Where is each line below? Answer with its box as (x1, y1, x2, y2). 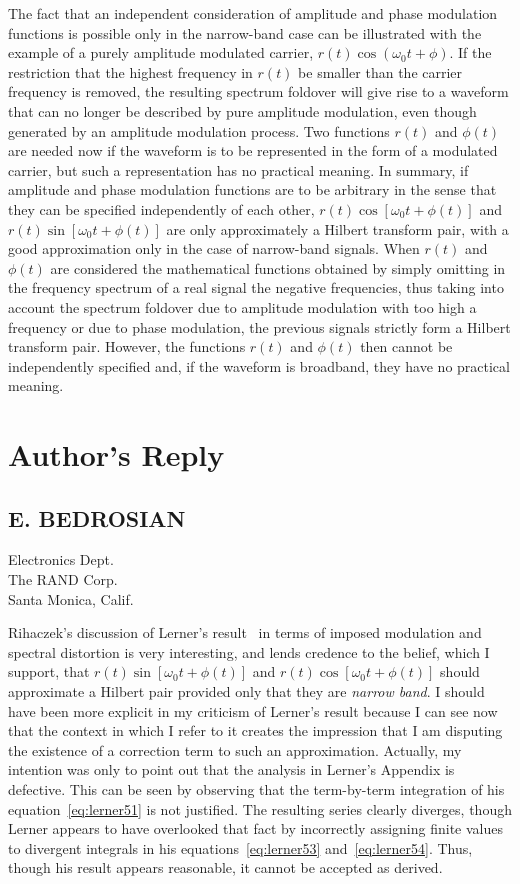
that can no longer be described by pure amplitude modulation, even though (8, 100, 477, 121)
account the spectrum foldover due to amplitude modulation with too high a (8, 296, 477, 317)
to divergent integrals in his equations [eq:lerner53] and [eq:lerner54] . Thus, (8, 837, 473, 858)
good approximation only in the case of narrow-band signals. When (8, 238, 420, 259)
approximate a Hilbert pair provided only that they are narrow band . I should (8, 681, 485, 702)
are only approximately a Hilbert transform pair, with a (166, 218, 509, 239)
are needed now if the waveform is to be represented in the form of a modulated (8, 140, 498, 161)
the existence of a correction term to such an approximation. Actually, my (8, 739, 462, 760)
